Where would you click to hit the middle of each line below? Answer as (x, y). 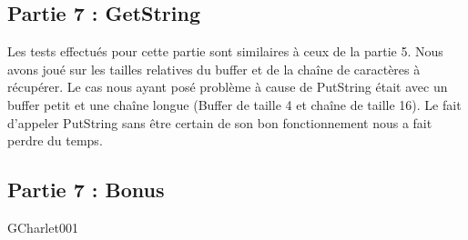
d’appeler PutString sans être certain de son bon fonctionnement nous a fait (220, 122)
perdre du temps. (55, 140)
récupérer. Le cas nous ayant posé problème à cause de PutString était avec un (228, 87)
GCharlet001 (43, 227)
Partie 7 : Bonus (86, 190)
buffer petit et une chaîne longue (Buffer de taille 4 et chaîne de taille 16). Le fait (234, 104)
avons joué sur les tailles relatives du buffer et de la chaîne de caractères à (214, 69)
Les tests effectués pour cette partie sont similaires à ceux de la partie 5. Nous (225, 51)
